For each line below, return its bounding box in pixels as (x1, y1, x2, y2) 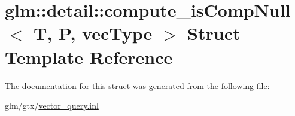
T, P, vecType (34, 21, 153, 45)
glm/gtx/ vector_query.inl (5, 99, 99, 112)
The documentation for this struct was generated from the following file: (5, 79, 270, 91)
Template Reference (5, 44, 173, 69)
